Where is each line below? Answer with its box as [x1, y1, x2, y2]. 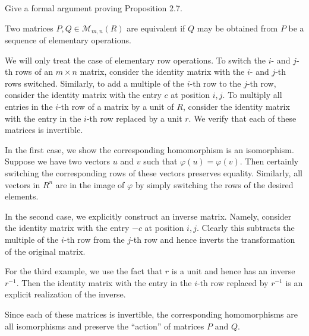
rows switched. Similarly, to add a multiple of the [5, 77, 185, 89]
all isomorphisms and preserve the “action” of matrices [5, 319, 204, 332]
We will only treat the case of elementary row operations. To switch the [5, 53, 266, 66]
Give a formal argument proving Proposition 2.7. [5, 2, 182, 14]
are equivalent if [127, 21, 185, 34]
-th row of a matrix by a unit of [58, 100, 174, 113]
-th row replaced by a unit [86, 112, 182, 124]
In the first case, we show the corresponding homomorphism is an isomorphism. [5, 143, 294, 156]
